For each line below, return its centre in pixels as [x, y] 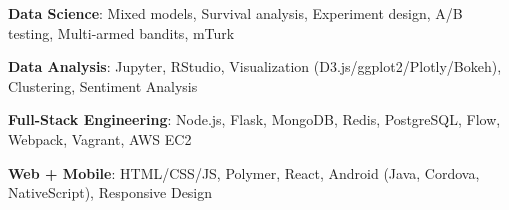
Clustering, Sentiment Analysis [103, 85]
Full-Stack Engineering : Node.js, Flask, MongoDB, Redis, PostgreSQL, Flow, [254, 119]
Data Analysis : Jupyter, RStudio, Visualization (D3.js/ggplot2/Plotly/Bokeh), [255, 66]
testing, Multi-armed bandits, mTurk [121, 32]
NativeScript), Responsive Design [110, 192]
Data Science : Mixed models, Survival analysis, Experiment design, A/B [235, 13]
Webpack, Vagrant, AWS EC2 [100, 138]
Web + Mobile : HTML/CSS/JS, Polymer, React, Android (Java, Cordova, [244, 172]
